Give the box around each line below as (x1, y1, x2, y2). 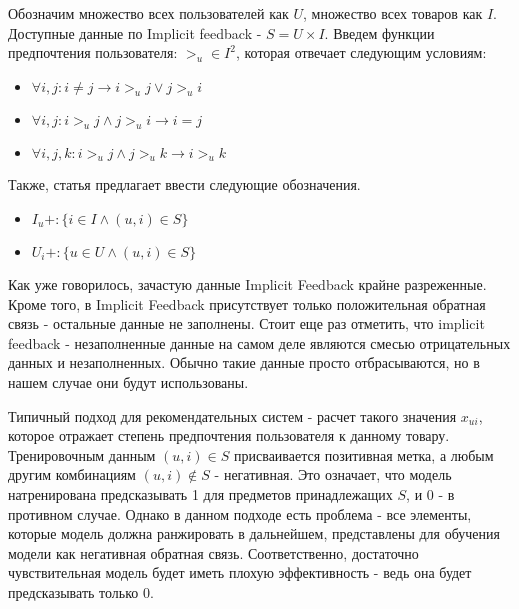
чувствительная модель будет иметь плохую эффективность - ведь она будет (8, 562, 472, 583)
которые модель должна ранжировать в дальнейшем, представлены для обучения (8, 523, 500, 544)
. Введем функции (324, 22, 435, 43)
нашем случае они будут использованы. (8, 371, 249, 392)
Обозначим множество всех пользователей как (8, 3, 289, 23)
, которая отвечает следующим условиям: (235, 42, 487, 63)
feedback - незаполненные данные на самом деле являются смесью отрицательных (8, 332, 511, 353)
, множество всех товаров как (303, 3, 483, 23)
